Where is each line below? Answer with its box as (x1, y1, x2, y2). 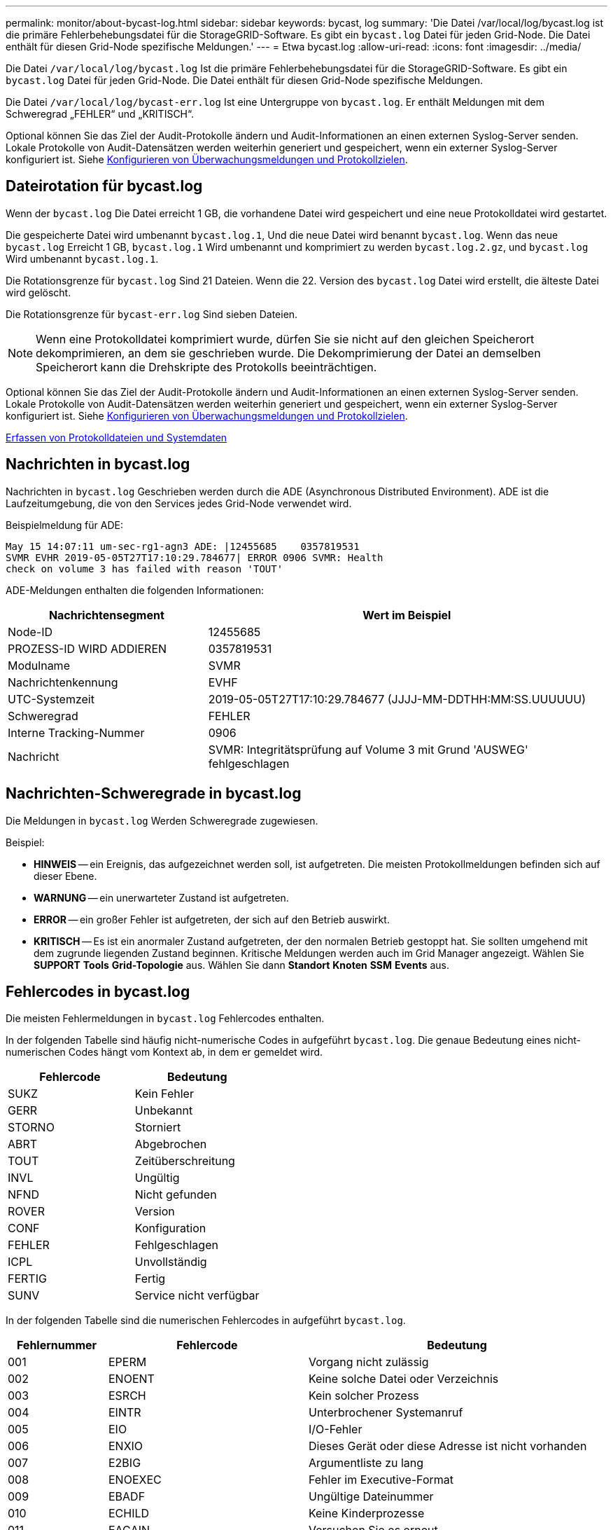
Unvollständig (134, 1255, 207, 1269)
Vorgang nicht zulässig (308, 1355, 429, 1370)
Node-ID (8, 624, 52, 639)
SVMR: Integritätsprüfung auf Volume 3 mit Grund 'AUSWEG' (208, 742, 528, 757)
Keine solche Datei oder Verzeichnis (308, 1372, 499, 1386)
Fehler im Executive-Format (308, 1473, 453, 1487)
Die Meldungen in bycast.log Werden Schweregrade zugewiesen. (6, 814, 318, 827)
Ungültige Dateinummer (308, 1489, 434, 1504)
